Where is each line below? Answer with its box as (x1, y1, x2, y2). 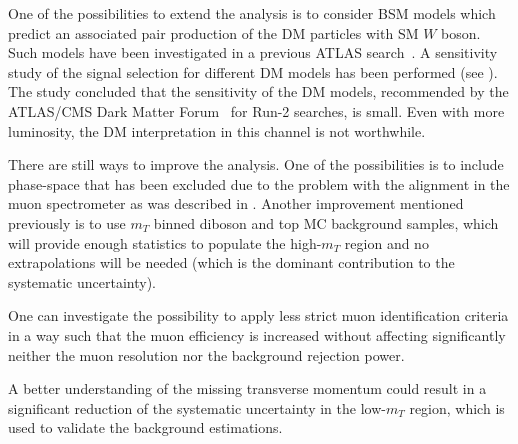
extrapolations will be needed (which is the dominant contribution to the (8, 252, 455, 273)
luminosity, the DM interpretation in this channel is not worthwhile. (8, 120, 426, 141)
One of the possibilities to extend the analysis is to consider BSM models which (8, 3, 496, 23)
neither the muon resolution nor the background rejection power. (8, 344, 405, 365)
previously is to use (8, 212, 126, 233)
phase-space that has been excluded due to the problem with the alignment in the (8, 173, 510, 194)
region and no (344, 232, 429, 253)
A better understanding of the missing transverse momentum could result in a (8, 378, 487, 399)
